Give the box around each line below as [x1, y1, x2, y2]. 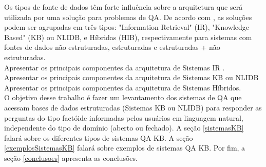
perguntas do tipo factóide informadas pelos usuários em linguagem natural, [4, 112, 243, 123]
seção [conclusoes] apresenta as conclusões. [4, 152, 138, 163]
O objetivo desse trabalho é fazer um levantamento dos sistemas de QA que [4, 92, 242, 103]
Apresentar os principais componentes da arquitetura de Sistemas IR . [4, 62, 225, 72]
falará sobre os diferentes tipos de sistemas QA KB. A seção [4, 132, 193, 143]
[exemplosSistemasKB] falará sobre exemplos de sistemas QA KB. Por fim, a [4, 142, 245, 153]
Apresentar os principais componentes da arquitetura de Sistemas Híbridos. [4, 82, 241, 92]
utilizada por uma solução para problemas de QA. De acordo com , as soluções [4, 11, 252, 22]
